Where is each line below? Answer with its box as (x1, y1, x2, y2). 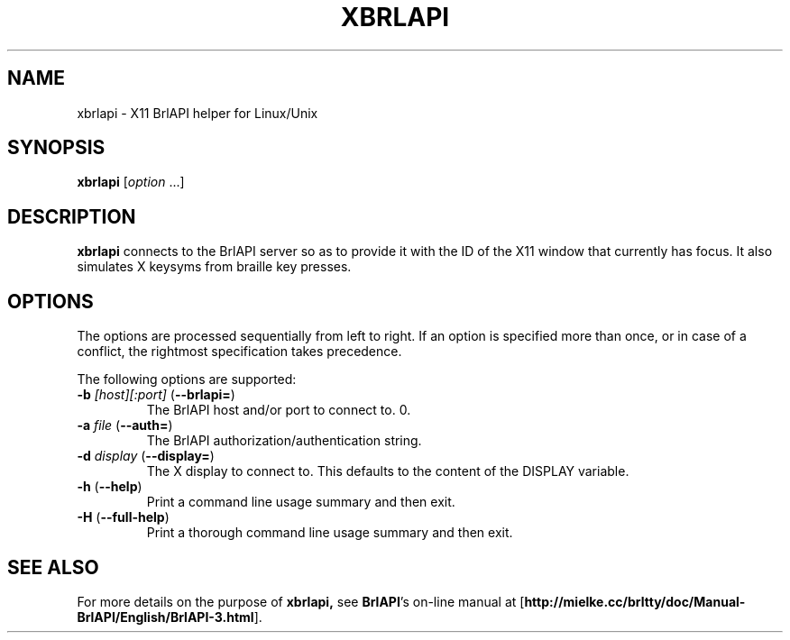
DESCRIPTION (7, 205, 136, 228)
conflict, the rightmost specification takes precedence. (77, 343, 402, 360)
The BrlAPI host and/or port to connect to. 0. (146, 402, 411, 418)
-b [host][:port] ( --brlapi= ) (77, 387, 235, 403)
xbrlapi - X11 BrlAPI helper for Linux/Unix (77, 105, 318, 121)
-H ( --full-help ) (77, 509, 170, 526)
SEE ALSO (7, 555, 99, 579)
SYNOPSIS (7, 136, 106, 160)
